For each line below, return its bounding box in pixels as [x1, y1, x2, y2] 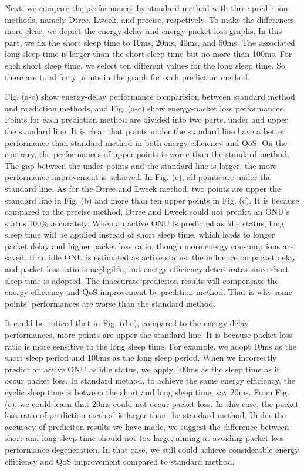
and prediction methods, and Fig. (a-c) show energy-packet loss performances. [5, 101, 285, 114]
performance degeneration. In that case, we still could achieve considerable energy [5, 443, 299, 455]
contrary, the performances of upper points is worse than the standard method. [5, 148, 289, 160]
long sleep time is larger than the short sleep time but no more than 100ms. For [5, 48, 292, 60]
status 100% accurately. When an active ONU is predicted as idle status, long [5, 216, 285, 229]
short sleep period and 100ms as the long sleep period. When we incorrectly [5, 351, 277, 364]
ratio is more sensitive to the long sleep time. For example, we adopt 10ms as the [5, 340, 296, 352]
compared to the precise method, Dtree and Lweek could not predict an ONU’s [5, 205, 290, 218]
